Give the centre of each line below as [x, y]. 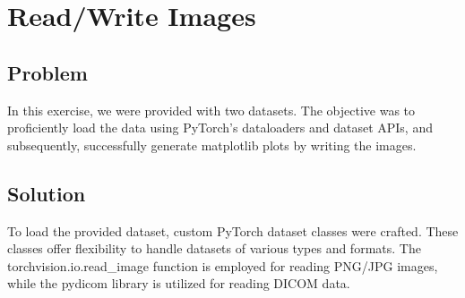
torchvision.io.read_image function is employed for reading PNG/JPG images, [223, 265]
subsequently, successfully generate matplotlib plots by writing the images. [212, 145]
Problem [47, 72]
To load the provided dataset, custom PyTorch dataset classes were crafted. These [233, 230]
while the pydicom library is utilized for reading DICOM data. [179, 283]
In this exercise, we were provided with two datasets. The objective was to [211, 110]
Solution [47, 193]
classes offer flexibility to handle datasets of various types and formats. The [214, 248]
